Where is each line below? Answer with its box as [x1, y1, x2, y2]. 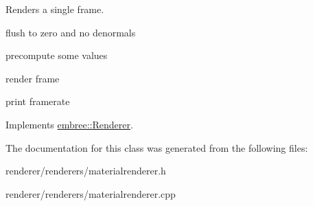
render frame [5, 71, 60, 85]
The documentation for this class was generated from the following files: [5, 140, 308, 154]
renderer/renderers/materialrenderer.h [5, 163, 166, 178]
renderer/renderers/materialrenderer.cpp [5, 186, 176, 201]
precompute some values [5, 48, 108, 62]
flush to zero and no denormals [5, 25, 136, 39]
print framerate [5, 94, 70, 108]
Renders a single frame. [5, 2, 104, 16]
